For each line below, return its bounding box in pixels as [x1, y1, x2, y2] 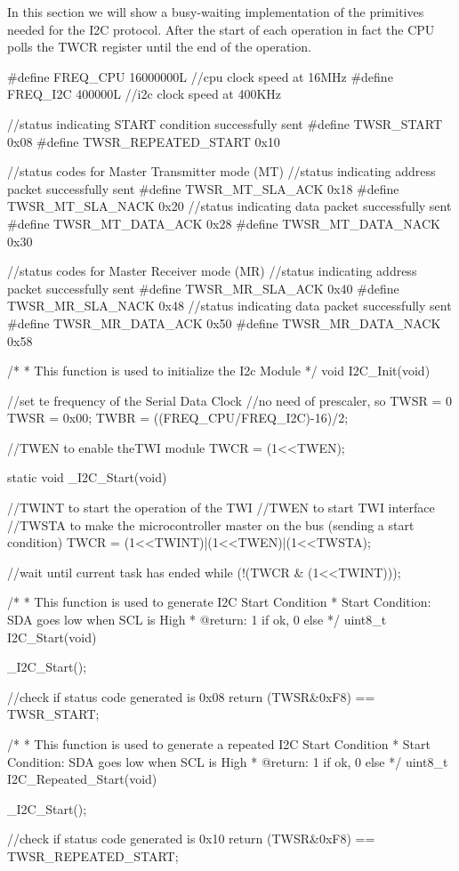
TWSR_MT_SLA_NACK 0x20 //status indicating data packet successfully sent [7, 197, 452, 215]
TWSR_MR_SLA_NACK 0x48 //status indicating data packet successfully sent [7, 296, 452, 315]
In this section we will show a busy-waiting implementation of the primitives [7, 3, 424, 20]
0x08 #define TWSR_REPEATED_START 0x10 [7, 132, 280, 150]
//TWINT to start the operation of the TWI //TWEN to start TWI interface [7, 498, 435, 517]
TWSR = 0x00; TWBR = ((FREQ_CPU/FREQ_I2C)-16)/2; [7, 408, 349, 427]
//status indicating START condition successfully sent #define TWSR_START [7, 114, 443, 133]
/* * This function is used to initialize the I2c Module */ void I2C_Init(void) [7, 361, 431, 380]
